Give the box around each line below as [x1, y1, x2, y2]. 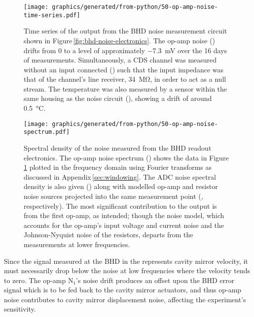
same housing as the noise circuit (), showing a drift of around [24, 93, 212, 103]
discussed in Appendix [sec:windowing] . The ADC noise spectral [24, 171, 216, 182]
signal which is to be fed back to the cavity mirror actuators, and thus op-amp [4, 285, 242, 295]
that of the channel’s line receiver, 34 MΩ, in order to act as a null [24, 74, 226, 84]
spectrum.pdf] [24, 128, 70, 136]
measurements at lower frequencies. [24, 239, 130, 249]
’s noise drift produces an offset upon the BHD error [76, 275, 235, 285]
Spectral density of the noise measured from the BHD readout [24, 142, 212, 153]
